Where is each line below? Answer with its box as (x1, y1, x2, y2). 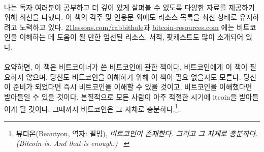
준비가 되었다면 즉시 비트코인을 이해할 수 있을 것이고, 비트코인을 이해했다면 (13, 81, 252, 92)
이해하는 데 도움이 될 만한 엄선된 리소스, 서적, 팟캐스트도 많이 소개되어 (19, 32, 244, 42)
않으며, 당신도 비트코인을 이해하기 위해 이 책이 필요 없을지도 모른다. (26, 71, 241, 82)
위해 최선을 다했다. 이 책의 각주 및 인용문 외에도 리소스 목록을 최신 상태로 (4, 12, 238, 22)
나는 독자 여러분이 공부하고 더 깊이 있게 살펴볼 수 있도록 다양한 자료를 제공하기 (4, 2, 255, 12)
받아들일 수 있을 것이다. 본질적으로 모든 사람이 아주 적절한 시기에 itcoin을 (4, 91, 237, 102)
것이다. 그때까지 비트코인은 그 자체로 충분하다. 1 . (28, 102, 180, 114)
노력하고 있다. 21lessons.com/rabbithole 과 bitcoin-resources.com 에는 (19, 21, 235, 32)
